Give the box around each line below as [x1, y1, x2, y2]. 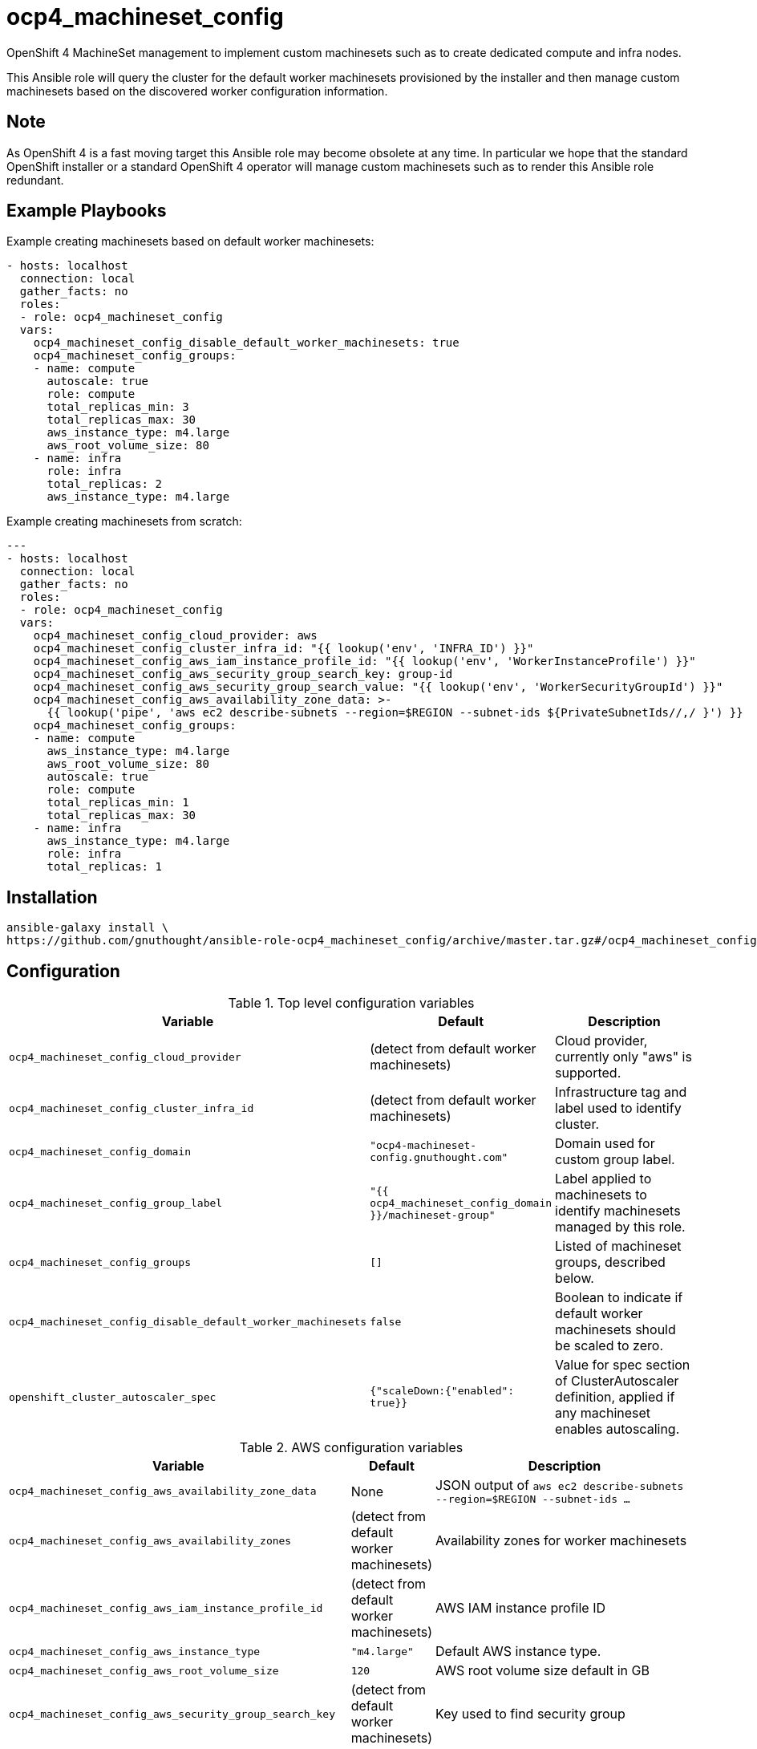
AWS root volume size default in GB [435, 1662, 650, 1679]
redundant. [6, 172, 64, 187]
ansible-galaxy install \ [6, 921, 169, 935]
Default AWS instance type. [435, 1643, 601, 1660]
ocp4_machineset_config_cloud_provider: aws [33, 629, 318, 643]
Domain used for [555, 1135, 655, 1152]
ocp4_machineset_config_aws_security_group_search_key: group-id [33, 668, 453, 681]
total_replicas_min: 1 [47, 796, 189, 810]
